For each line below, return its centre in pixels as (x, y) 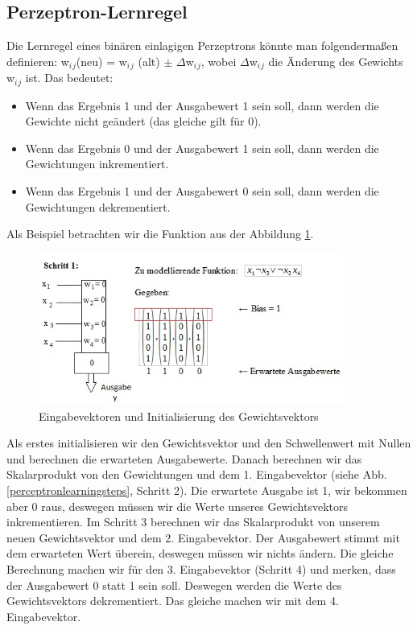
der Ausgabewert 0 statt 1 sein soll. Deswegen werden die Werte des (174, 585)
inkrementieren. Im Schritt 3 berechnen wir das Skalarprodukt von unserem (193, 522)
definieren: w (38, 61)
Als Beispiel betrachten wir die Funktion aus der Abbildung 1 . (160, 234)
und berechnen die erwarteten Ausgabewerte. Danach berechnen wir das (184, 458)
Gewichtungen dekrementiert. (98, 206)
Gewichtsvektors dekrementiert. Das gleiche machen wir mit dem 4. (173, 601)
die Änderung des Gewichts (336, 61)
